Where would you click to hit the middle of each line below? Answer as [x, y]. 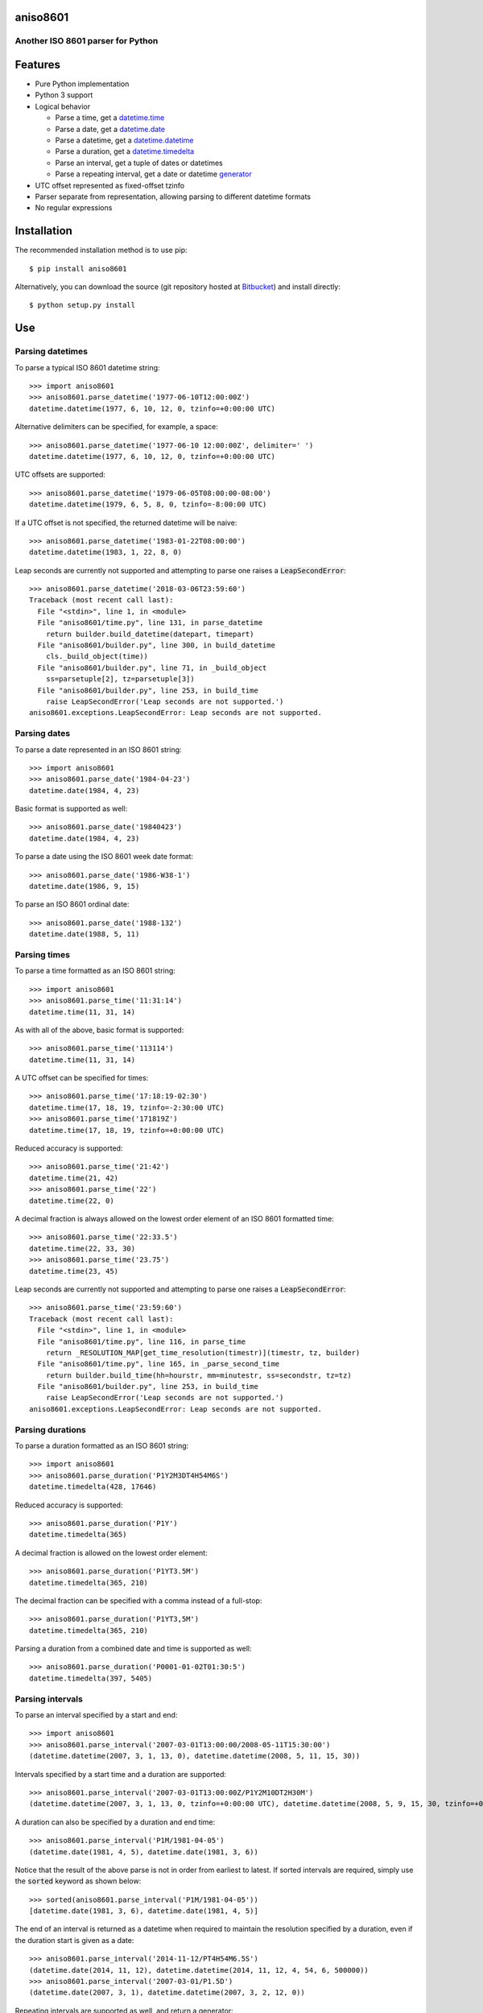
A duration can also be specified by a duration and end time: [115, 1822]
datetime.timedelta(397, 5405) [91, 1678]
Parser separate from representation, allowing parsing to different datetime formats [173, 196]
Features [37, 65]
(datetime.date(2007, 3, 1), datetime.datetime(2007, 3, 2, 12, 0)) [167, 1992]
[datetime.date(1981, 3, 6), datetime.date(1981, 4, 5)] [144, 1911]
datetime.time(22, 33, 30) [83, 1248]
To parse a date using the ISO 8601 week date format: [104, 857]
